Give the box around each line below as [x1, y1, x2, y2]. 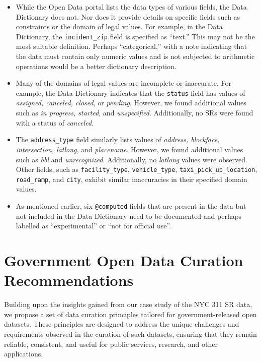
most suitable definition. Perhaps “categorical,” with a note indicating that [16, 41, 247, 51]
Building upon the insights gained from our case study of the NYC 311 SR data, [4, 299, 252, 310]
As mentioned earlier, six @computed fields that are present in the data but [16, 201, 246, 211]
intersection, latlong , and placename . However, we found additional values [16, 144, 243, 154]
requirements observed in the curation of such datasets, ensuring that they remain [4, 328, 257, 339]
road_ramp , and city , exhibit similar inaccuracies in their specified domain [16, 173, 247, 184]
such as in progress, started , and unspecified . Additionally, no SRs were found [16, 107, 253, 118]
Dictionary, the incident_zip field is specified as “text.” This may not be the [16, 31, 255, 41]
